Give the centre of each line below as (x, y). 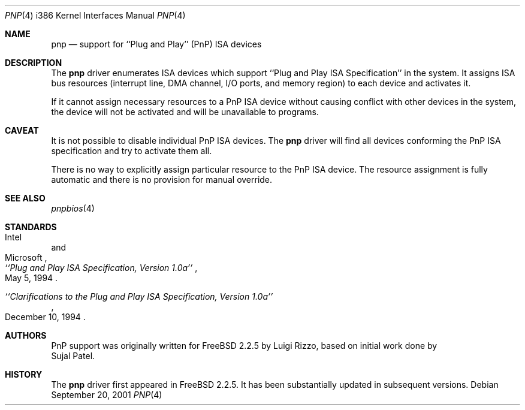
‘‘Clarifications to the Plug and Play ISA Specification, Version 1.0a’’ (139, 296)
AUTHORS (26, 335)
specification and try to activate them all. (132, 151)
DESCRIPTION (34, 63)
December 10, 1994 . (45, 317)
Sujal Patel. (73, 356)
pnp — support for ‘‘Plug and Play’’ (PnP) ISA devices (156, 44)
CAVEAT (22, 130)
